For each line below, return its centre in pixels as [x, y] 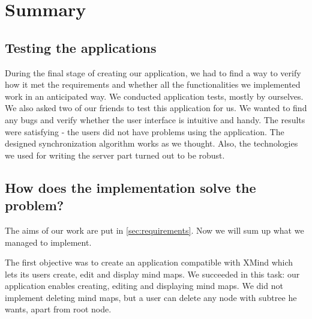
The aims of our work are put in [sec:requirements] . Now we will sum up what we [154, 230]
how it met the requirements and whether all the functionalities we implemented [153, 84]
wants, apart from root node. [58, 309]
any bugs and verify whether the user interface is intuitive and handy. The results [155, 119]
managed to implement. [48, 242]
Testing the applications [81, 47]
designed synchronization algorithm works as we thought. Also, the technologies [151, 143]
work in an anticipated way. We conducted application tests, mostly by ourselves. [154, 96]
